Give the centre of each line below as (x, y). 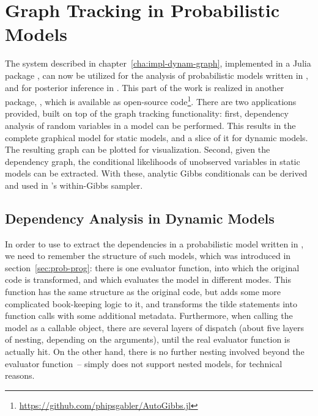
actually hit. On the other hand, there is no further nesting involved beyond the (155, 352)
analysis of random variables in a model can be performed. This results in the (150, 125)
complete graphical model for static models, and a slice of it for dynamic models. (157, 137)
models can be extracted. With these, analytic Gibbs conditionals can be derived (156, 173)
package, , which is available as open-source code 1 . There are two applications (151, 100)
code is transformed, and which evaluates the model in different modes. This (148, 279)
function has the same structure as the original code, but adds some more (143, 292)
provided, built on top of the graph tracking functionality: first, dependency (147, 113)
